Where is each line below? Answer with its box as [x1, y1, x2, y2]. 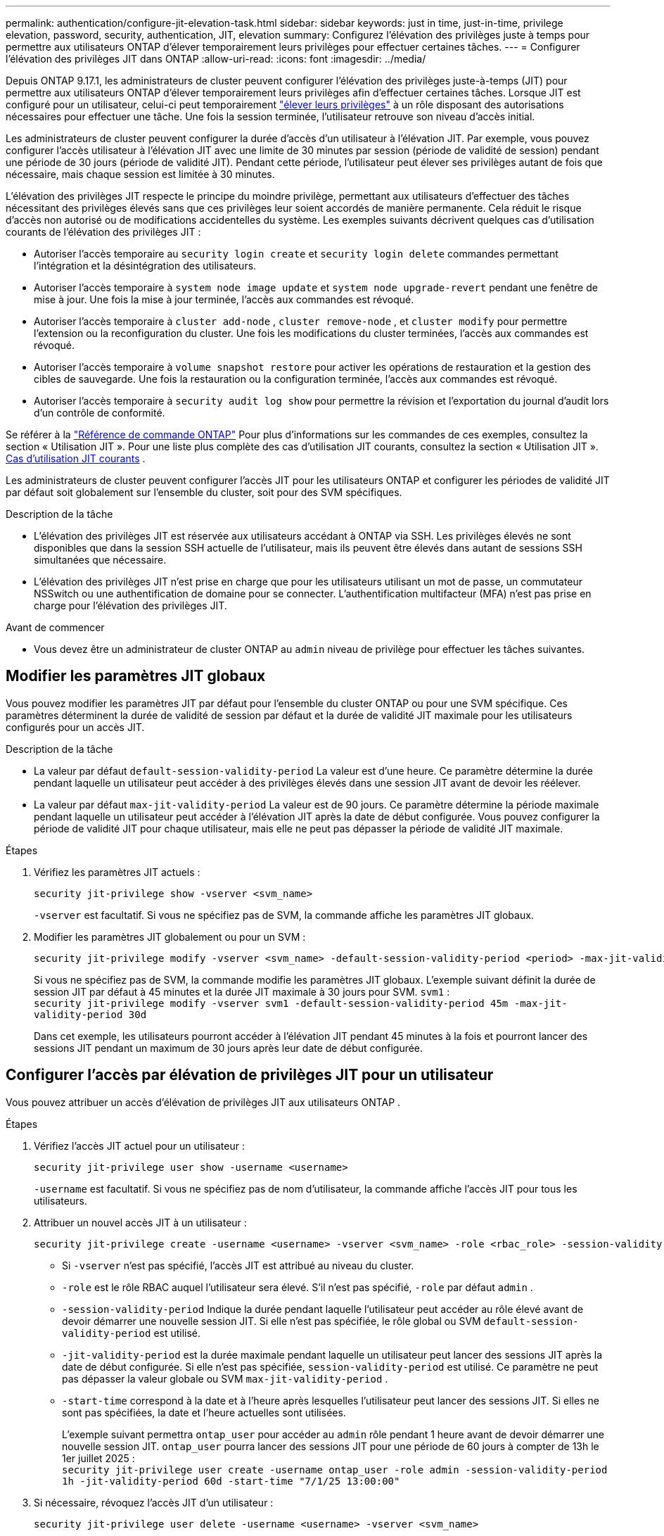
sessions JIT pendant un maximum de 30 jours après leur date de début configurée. [34, 1041, 423, 1054]
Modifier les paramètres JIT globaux [6, 667, 266, 685]
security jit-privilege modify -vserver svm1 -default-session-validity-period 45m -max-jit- [34, 997, 568, 1009]
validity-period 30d [34, 1008, 147, 1020]
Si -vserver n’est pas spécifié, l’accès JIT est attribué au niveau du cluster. [62, 1259, 414, 1271]
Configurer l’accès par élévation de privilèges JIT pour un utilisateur [6, 1066, 494, 1084]
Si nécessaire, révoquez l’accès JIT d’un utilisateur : [34, 1496, 274, 1509]
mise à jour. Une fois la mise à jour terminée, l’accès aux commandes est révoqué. [34, 293, 414, 305]
